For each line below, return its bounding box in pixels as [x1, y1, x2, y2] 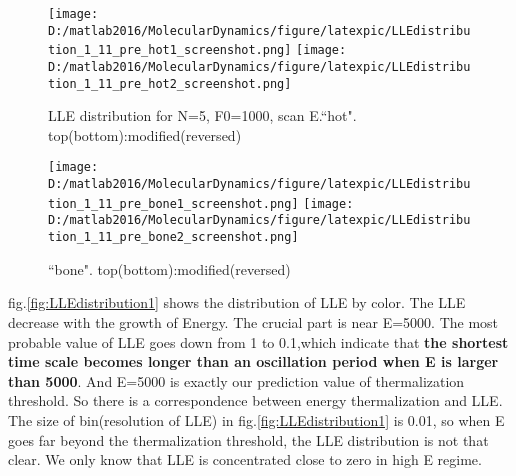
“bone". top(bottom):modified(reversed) [48, 258, 291, 279]
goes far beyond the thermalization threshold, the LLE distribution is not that [8, 429, 489, 450]
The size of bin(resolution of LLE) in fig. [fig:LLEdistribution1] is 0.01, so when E [8, 409, 505, 430]
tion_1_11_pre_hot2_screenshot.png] [48, 76, 292, 91]
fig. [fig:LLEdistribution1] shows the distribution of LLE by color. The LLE [8, 292, 466, 313]
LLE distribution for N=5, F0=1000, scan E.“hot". [48, 105, 357, 126]
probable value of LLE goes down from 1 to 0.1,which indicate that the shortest [8, 331, 509, 352]
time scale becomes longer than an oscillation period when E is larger [8, 351, 499, 372]
